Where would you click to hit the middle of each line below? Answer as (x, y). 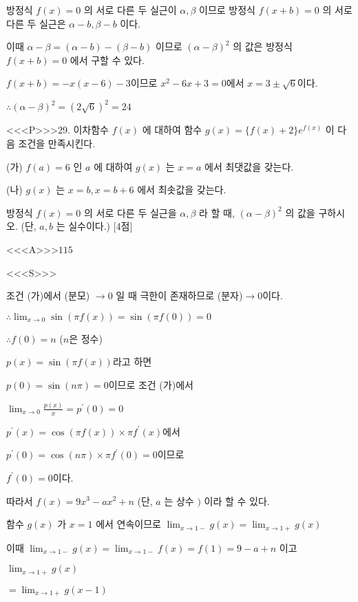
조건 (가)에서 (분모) (48, 295)
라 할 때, (217, 212)
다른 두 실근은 (36, 23)
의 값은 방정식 (263, 46)
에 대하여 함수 (172, 130)
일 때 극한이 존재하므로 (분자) (179, 295)
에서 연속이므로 (128, 524)
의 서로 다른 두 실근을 (130, 212)
